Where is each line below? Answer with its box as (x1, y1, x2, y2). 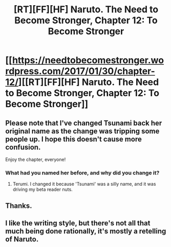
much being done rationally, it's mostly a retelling (5, 227, 166, 236)
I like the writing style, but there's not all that (5, 219, 151, 227)
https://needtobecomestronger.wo (12, 55, 164, 66)
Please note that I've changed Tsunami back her (5, 118, 162, 127)
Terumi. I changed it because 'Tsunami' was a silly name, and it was (12, 181, 156, 187)
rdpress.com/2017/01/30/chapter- (5, 65, 155, 77)
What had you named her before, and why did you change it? (5, 169, 160, 176)
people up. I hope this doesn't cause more (5, 135, 142, 144)
